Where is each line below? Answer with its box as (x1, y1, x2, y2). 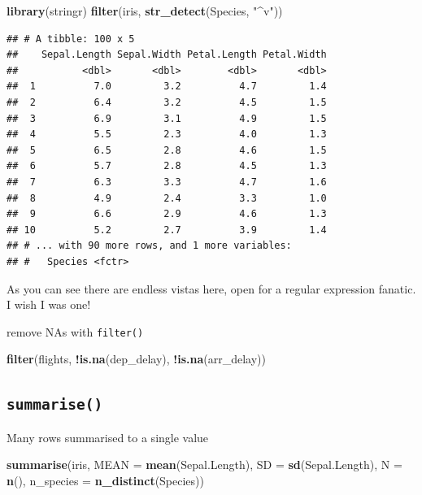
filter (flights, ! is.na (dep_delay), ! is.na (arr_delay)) (7, 350, 266, 367)
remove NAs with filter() (7, 323, 144, 340)
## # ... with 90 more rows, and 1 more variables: (7, 240, 292, 252)
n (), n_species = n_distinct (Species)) (7, 471, 204, 488)
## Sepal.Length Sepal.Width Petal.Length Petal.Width (7, 49, 327, 61)
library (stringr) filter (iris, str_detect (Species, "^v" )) (7, 2, 283, 19)
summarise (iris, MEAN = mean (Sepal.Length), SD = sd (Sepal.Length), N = (7, 456, 402, 473)
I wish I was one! (7, 296, 91, 313)
